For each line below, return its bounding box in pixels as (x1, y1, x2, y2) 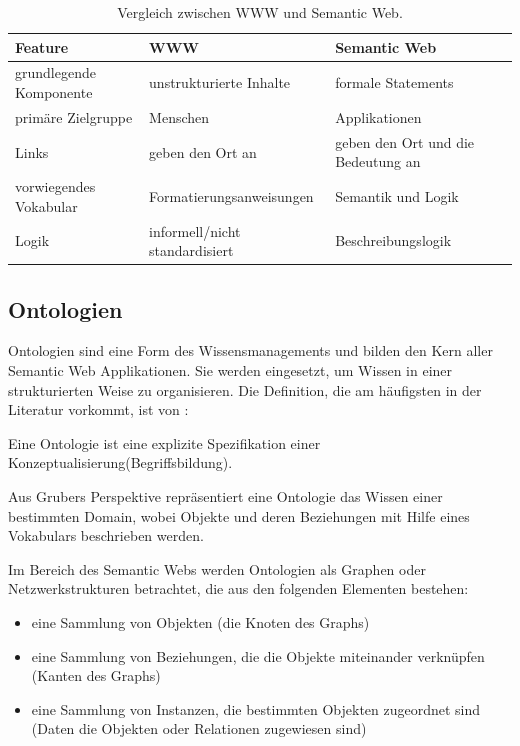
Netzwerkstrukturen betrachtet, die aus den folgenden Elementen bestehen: (8, 578, 469, 599)
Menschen (149, 106, 210, 127)
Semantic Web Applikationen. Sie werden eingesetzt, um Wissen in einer (8, 360, 453, 381)
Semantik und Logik (335, 185, 459, 206)
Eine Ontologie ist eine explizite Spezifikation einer (8, 432, 321, 453)
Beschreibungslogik (335, 230, 452, 251)
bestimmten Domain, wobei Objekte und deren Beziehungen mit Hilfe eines (8, 505, 470, 526)
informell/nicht (149, 220, 241, 241)
